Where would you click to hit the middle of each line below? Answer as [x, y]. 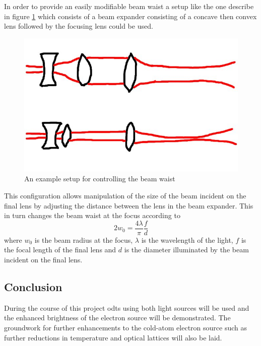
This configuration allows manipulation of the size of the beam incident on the [125, 195]
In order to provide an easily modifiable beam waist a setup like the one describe [129, 6]
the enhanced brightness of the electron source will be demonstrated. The [117, 318]
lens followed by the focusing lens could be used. [79, 26]
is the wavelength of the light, [187, 239]
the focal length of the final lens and [60, 250]
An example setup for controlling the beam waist [100, 179]
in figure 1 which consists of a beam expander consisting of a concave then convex [130, 16]
